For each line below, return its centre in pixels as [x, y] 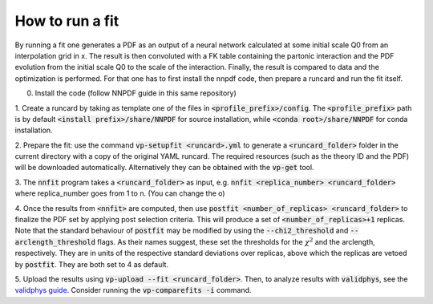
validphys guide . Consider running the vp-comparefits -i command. [133, 290]
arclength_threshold [55, 242]
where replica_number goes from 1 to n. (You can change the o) [120, 193]
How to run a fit [67, 21]
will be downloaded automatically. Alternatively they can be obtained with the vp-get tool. [164, 168]
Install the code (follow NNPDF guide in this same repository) [136, 93]
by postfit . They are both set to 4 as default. [91, 264]
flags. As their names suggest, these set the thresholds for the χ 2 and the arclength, [237, 241]
